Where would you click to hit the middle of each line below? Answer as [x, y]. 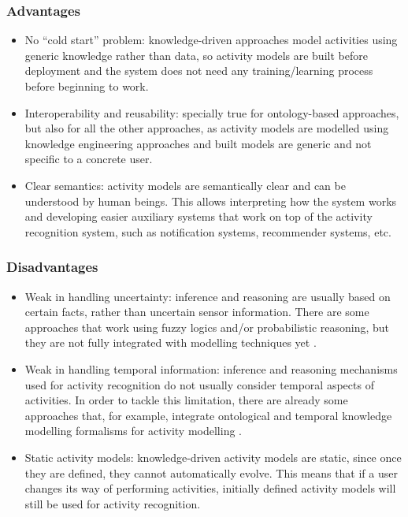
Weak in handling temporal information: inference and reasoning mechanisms [211, 368]
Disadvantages [52, 267]
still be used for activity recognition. [113, 503]
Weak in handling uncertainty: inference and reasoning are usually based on [208, 296]
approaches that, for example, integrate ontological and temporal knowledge [208, 415]
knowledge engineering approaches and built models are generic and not [198, 143]
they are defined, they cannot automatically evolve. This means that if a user [211, 472]
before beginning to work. [87, 86]
